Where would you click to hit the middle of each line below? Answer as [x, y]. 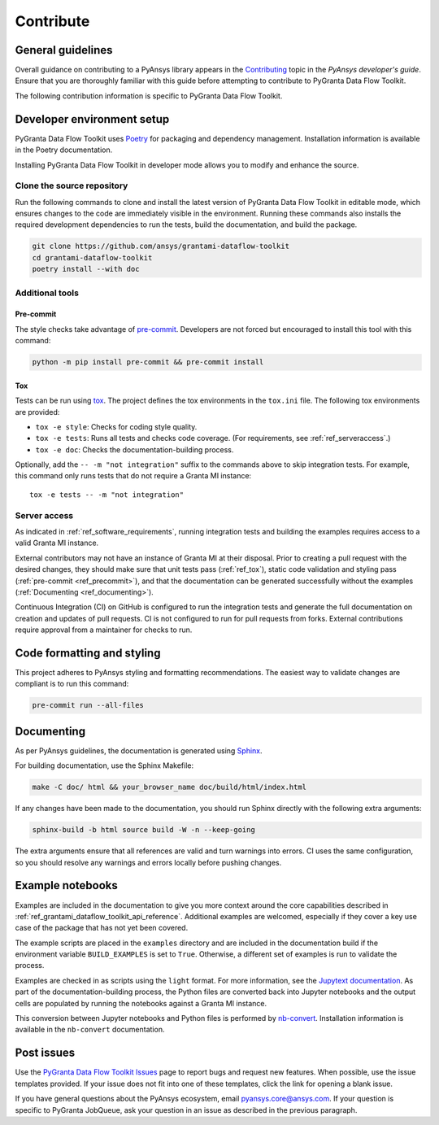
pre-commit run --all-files [88, 705]
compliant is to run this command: [72, 684]
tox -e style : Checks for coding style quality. [116, 426]
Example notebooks [66, 885]
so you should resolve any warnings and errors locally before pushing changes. [148, 862]
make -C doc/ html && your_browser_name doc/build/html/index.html [170, 787]
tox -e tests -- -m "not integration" [107, 495]
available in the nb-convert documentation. [90, 1030]
